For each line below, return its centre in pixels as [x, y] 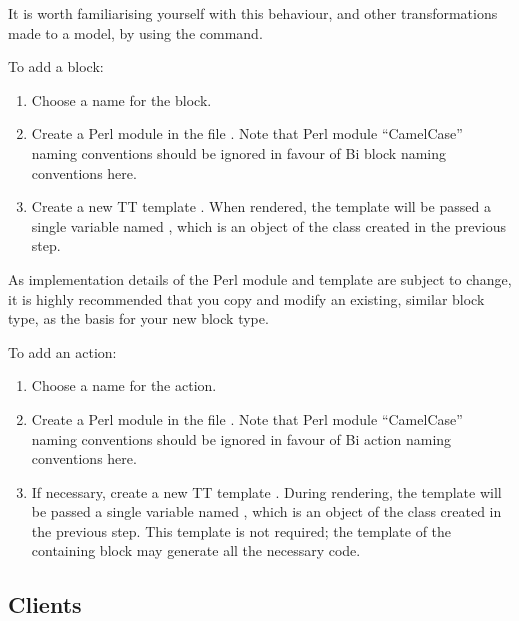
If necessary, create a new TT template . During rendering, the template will [266, 491]
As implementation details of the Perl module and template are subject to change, [260, 278]
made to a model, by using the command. [135, 32]
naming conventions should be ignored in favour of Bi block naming [239, 152]
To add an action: [62, 351]
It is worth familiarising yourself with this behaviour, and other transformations [253, 13]
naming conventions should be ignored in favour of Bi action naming [241, 438]
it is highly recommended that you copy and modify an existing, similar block [246, 298]
